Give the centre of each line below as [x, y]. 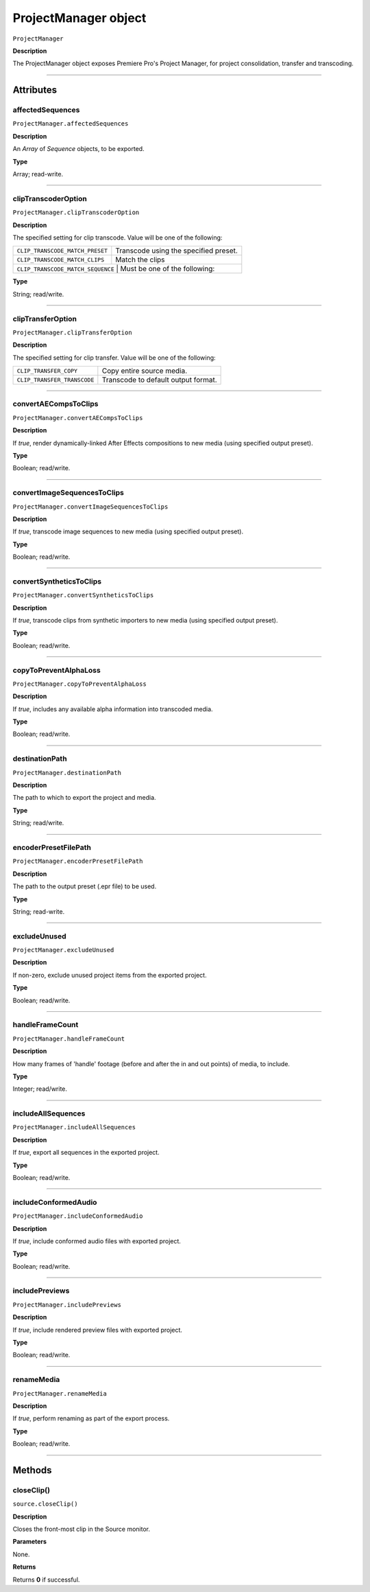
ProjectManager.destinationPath [67, 773]
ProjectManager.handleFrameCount [69, 1039]
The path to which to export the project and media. [85, 798]
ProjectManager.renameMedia [60, 1393]
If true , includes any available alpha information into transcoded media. [113, 709]
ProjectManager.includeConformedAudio [78, 1216]
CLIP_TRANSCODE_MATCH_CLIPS [61, 260]
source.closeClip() [45, 1504]
